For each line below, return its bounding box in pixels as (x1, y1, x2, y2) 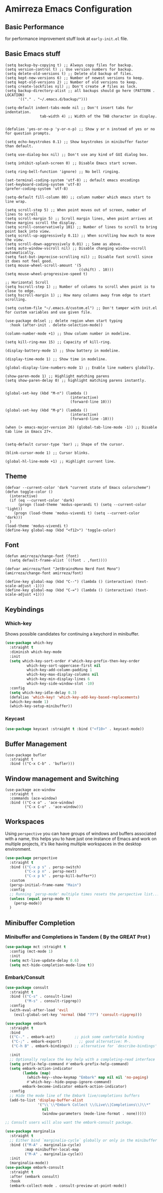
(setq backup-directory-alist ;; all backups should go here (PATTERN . (5, 88, 155, 93)
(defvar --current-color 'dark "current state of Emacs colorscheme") (5, 485, 151, 490)
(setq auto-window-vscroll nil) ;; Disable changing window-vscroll (5, 246, 147, 251)
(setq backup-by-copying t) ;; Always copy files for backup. (5, 62, 133, 68)
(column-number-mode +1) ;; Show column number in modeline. (5, 331, 131, 336)
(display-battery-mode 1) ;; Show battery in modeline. (5, 348, 120, 353)
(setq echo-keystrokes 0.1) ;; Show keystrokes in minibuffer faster (5, 139, 149, 144)
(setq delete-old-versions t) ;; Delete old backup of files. (5, 71, 133, 76)
